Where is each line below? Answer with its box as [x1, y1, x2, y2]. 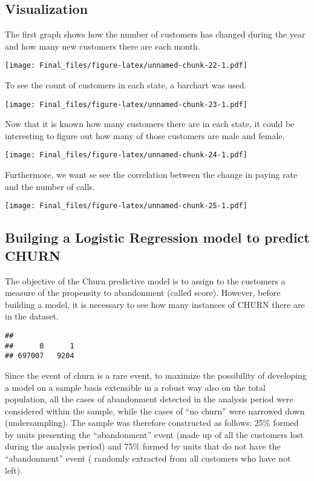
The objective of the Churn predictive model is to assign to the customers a [5, 274, 286, 287]
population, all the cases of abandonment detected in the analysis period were [5, 393, 293, 405]
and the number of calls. [5, 180, 95, 192]
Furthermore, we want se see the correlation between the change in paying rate [5, 168, 298, 181]
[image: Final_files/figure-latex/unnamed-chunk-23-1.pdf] [5, 100, 247, 109]
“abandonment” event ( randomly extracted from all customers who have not [5, 452, 291, 465]
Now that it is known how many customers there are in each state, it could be [5, 117, 295, 130]
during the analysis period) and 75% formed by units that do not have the [5, 440, 281, 453]
